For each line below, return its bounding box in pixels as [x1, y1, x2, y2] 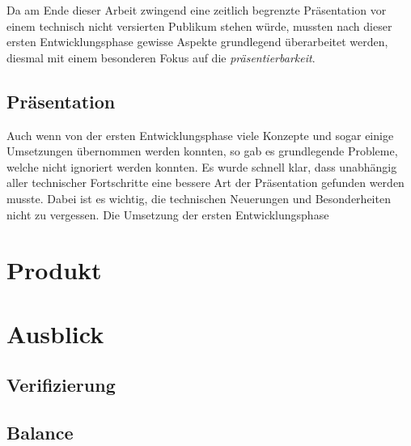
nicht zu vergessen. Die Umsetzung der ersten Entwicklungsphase [6, 206, 329, 223]
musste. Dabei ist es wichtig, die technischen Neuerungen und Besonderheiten [6, 189, 391, 206]
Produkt [6, 253, 102, 287]
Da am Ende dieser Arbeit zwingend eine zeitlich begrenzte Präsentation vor [6, 2, 387, 18]
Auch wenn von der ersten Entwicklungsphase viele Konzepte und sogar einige [6, 126, 394, 143]
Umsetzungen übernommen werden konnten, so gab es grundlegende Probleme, [6, 142, 398, 159]
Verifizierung [6, 372, 116, 397]
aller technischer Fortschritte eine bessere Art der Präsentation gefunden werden [6, 174, 405, 191]
